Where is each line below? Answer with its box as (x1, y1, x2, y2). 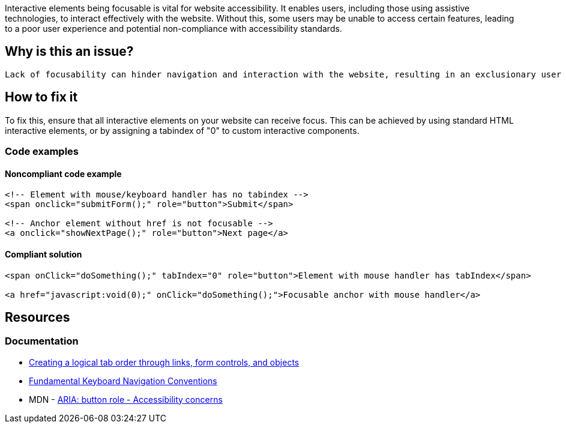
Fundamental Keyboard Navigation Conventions (29, 375, 217, 386)
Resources (5, 309, 70, 325)
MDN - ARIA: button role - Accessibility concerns (29, 394, 223, 405)
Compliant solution (5, 249, 82, 259)
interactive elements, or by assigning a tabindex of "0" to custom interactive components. (5, 125, 360, 136)
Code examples (5, 145, 79, 158)
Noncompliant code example (5, 168, 122, 179)
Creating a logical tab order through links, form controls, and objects (29, 357, 300, 367)
